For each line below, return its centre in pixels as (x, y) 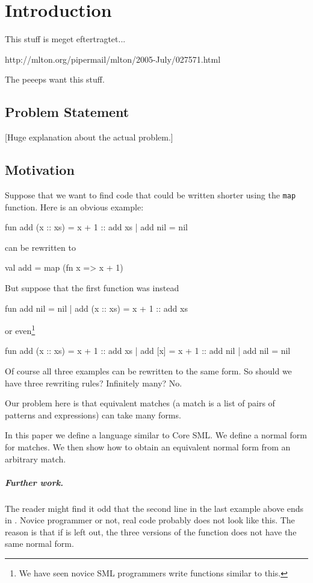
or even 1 (20, 329)
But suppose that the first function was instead (92, 287)
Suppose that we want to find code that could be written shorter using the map (150, 194)
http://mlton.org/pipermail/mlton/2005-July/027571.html (113, 59)
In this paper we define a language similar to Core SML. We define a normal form (156, 435)
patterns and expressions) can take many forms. (93, 414)
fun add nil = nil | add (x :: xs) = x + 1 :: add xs (96, 308)
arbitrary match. (36, 459)
